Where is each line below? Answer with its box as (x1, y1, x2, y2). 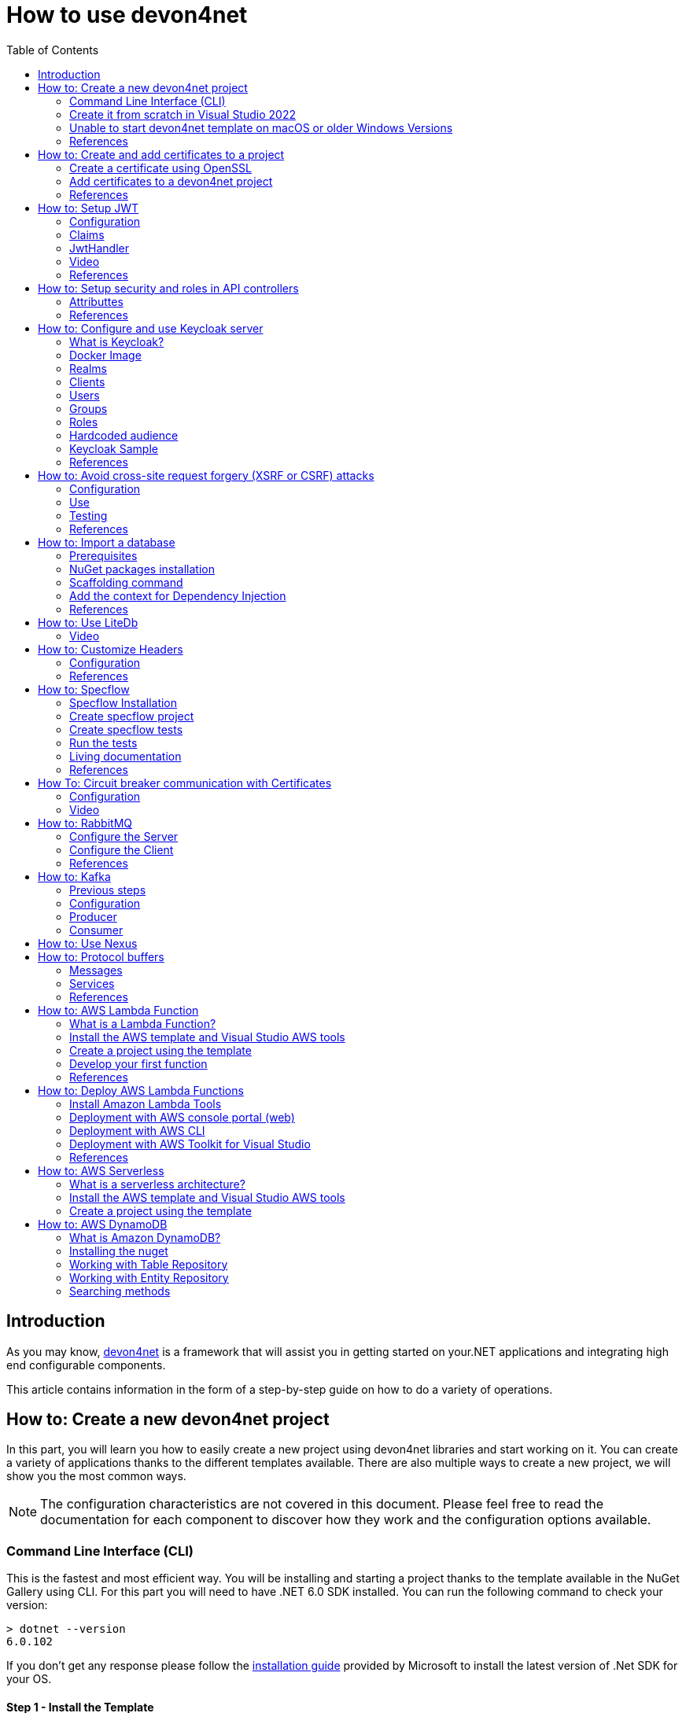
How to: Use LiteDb (38, 615, 138, 629)
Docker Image (69, 348, 142, 362)
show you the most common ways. (6, 1469, 186, 1483)
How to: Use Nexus (38, 936, 138, 950)
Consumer (69, 923, 124, 937)
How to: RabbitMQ (38, 816, 133, 830)
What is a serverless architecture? (69, 1177, 245, 1191)
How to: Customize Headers (38, 642, 183, 656)
